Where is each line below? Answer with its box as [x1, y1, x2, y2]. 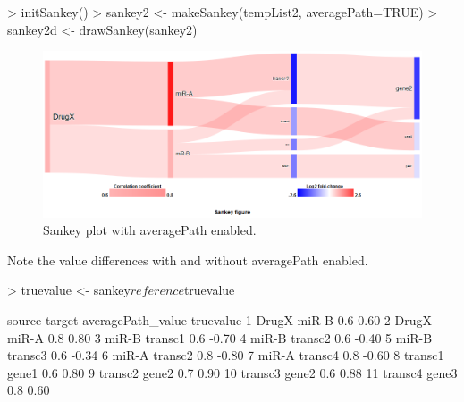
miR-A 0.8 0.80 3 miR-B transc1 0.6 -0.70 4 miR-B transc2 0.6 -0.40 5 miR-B [7, 328, 433, 347]
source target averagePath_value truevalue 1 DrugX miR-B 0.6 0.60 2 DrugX [7, 310, 432, 329]
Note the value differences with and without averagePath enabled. [7, 250, 368, 269]
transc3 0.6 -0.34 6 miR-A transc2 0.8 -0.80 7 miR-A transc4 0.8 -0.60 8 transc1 [7, 346, 444, 364]
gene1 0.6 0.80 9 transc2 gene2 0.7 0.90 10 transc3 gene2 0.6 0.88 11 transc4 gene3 [7, 363, 458, 381]
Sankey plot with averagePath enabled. [43, 221, 257, 239]
